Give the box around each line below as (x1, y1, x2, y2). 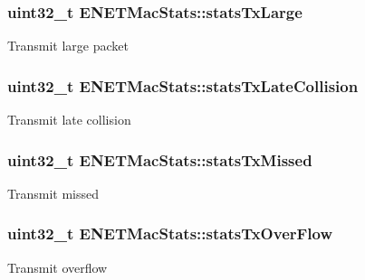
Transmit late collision (7, 110, 131, 129)
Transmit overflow (7, 257, 108, 276)
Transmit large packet (7, 36, 129, 55)
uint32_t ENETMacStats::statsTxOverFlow (7, 222, 333, 245)
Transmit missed (7, 183, 99, 202)
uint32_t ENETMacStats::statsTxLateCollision (7, 74, 359, 97)
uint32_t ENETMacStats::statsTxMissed (7, 148, 312, 171)
